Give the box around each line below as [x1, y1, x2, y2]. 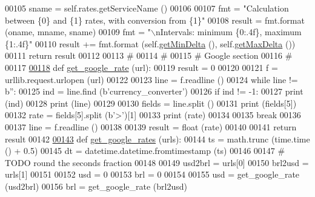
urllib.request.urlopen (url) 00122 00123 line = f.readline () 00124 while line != [5, 73, 298, 85]
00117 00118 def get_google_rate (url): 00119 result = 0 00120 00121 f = [5, 61, 278, 73]
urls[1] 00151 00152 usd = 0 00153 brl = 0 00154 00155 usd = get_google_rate [5, 168, 300, 181]
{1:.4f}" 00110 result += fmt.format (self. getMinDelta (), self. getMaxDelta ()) [5, 37, 296, 50]
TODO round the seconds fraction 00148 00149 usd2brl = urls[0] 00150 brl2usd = [5, 156, 309, 169]
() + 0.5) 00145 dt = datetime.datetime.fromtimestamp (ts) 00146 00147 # [5, 144, 285, 157]
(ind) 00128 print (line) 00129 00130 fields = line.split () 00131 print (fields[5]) [5, 96, 297, 109]
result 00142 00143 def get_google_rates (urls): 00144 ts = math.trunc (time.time [5, 132, 310, 145]
